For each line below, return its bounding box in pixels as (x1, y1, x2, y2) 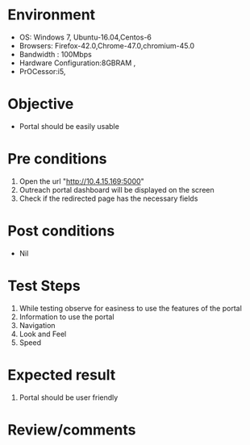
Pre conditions (7, 150, 107, 168)
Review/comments (7, 421, 136, 439)
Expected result (7, 365, 116, 384)
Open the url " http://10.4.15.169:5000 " (19, 176, 144, 186)
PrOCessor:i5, (19, 66, 66, 76)
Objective (7, 95, 74, 114)
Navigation (19, 320, 56, 330)
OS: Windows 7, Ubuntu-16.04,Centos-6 (19, 32, 152, 42)
